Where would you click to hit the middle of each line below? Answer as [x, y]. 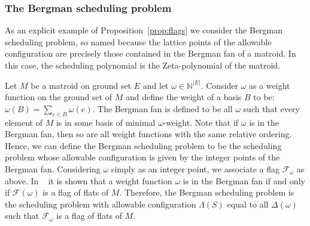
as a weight [270, 85]
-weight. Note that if [201, 122]
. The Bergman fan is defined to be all [162, 108]
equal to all [248, 204]
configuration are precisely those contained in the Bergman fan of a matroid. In [151, 53]
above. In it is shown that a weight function [89, 180]
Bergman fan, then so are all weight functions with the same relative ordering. [148, 134]
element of [24, 122]
